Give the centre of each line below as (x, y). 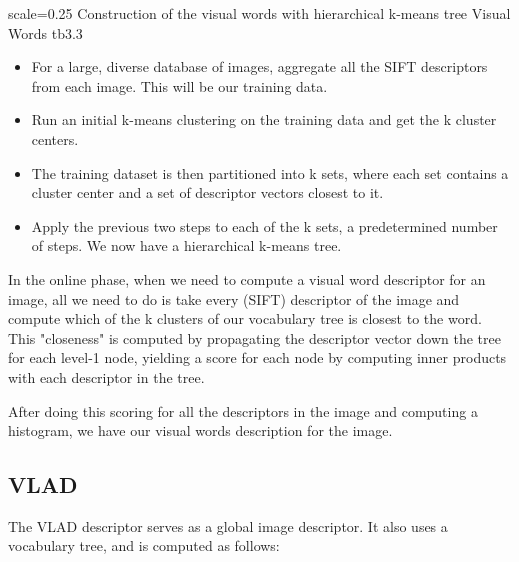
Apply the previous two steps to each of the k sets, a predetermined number (264, 225)
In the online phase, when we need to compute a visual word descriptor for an (247, 278)
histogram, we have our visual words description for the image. (200, 430)
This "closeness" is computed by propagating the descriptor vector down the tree (254, 337)
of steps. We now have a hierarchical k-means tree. (186, 245)
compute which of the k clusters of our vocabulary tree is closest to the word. (245, 318)
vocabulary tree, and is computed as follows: (144, 545)
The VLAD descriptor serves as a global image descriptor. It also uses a (228, 525)
